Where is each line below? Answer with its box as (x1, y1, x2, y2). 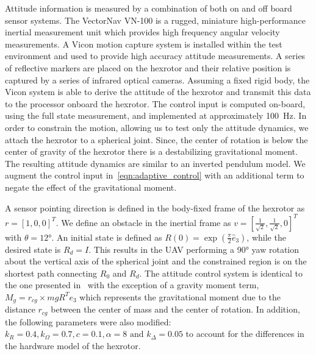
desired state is (5, 242, 61, 255)
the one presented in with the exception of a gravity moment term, (5, 278, 259, 291)
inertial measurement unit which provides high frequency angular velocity (5, 26, 280, 38)
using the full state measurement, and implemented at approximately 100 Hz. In (5, 109, 307, 122)
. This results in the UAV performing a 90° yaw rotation (88, 242, 300, 255)
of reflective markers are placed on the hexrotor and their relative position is (5, 61, 291, 74)
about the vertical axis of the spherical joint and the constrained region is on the (5, 255, 307, 267)
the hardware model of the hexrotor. (5, 339, 141, 352)
